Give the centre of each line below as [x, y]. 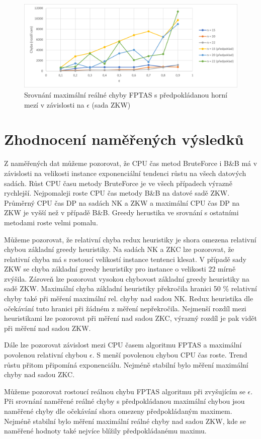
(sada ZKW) [111, 104]
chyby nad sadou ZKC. [39, 374]
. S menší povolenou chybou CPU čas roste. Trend [170, 355]
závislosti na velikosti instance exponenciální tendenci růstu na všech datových [125, 173]
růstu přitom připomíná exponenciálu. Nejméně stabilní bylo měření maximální [126, 364]
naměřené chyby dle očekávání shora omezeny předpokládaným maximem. [118, 411]
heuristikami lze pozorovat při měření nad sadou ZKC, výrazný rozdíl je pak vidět [130, 318]
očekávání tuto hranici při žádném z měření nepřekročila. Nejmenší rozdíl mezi [125, 308]
